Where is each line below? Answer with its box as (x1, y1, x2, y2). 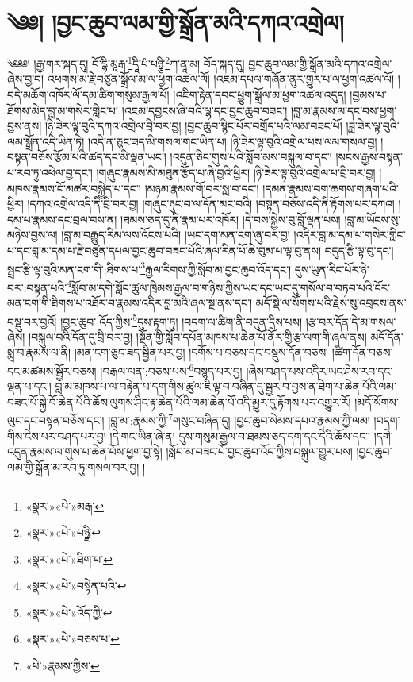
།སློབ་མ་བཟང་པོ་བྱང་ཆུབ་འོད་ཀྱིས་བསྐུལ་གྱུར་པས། (166, 443, 353, 460)
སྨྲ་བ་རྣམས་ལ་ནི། (7, 344, 71, 360)
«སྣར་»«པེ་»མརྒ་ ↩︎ (25, 497, 104, 514)
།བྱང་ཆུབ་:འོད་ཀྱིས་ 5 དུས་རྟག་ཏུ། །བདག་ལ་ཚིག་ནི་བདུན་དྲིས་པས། (60, 310, 303, 329)
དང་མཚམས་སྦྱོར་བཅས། (7, 362, 97, 379)
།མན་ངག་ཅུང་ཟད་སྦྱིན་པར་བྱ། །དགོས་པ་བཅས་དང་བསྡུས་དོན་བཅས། (74, 344, 329, 360)
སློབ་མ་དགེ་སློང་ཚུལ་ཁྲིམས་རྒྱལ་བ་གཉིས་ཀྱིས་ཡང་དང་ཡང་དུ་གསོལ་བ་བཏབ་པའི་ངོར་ (71, 279, 391, 295)
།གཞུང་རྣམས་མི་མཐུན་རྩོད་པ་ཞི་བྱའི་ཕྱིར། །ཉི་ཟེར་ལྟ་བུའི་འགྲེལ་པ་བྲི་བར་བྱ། (96, 164, 376, 180)
